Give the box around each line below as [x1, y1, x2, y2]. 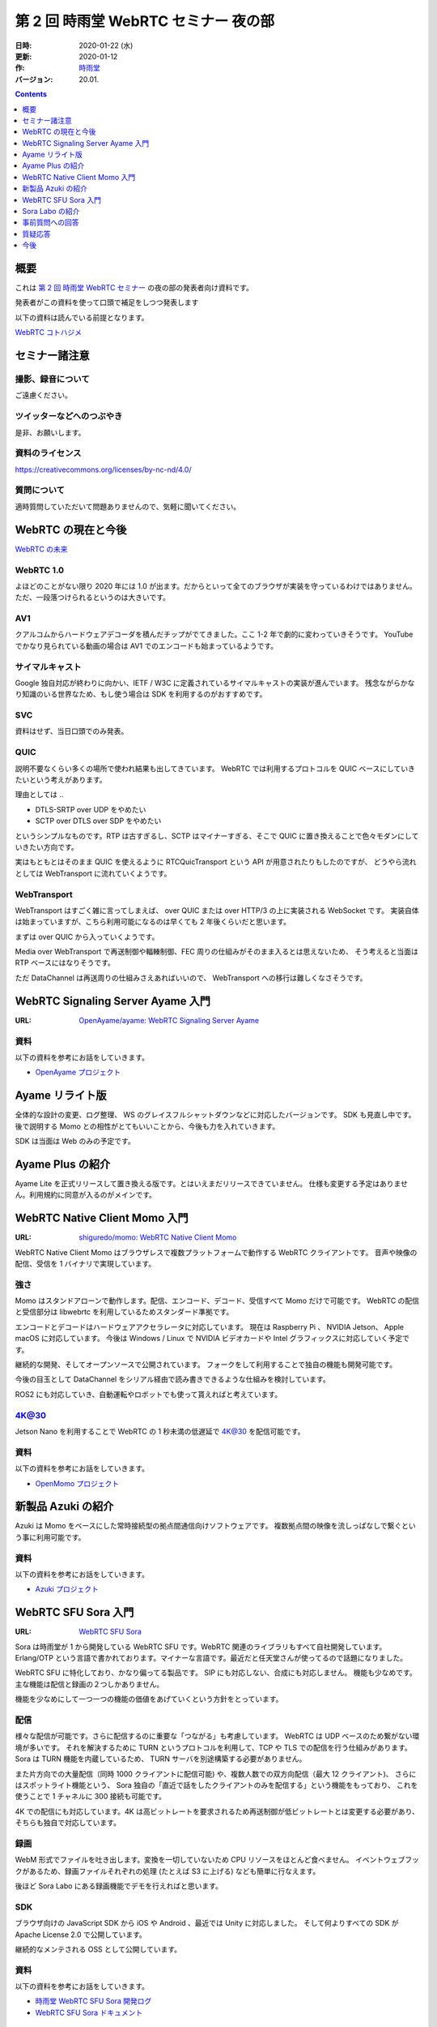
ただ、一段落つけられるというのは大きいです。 [15, 593, 170, 602]
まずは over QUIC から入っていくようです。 [15, 932, 159, 941]
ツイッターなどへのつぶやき [15, 410, 123, 422]
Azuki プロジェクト [35, 1584, 99, 1594]
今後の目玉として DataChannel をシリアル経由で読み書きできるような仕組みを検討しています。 [15, 1374, 331, 1384]
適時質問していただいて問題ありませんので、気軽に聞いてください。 [15, 501, 241, 511]
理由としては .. [15, 790, 64, 799]
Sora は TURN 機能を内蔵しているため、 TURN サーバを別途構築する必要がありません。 [15, 1754, 307, 1763]
